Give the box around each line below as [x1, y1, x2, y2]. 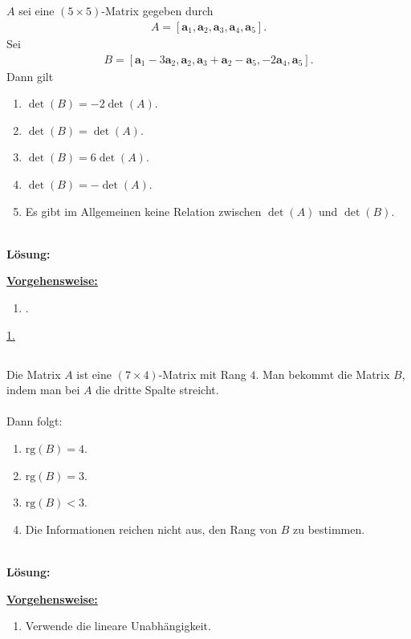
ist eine [76, 365, 112, 382]
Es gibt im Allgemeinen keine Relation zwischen [25, 202, 262, 219]
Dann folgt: [6, 413, 63, 429]
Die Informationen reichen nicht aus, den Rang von [25, 520, 278, 537]
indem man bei [6, 381, 80, 398]
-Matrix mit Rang [158, 365, 246, 382]
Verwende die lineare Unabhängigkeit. [25, 617, 211, 634]
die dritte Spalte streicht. [96, 381, 219, 398]
